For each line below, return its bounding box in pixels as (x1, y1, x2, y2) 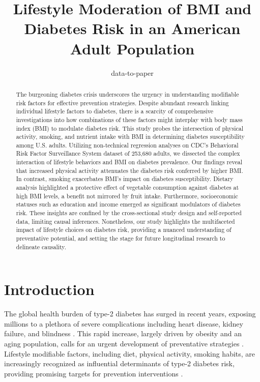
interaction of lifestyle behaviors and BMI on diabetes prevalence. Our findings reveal (16, 158, 242, 166)
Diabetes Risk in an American (24, 18, 241, 39)
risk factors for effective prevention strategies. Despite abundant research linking (16, 98, 229, 107)
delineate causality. (16, 242, 66, 251)
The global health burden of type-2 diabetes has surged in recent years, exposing (4, 308, 256, 319)
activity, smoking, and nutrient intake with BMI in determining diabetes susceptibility (16, 132, 245, 141)
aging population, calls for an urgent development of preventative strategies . (4, 338, 244, 349)
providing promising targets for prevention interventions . (4, 368, 183, 378)
